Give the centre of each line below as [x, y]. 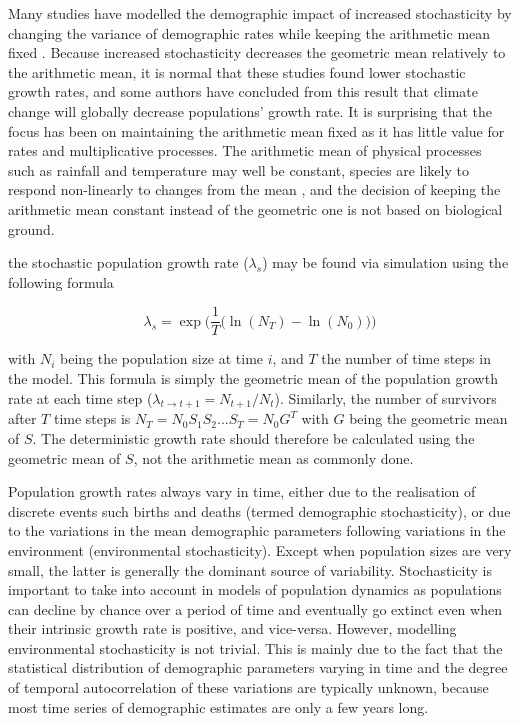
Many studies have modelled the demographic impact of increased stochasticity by [260, 13]
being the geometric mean [428, 418]
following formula [61, 281]
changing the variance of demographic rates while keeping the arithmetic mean [249, 32]
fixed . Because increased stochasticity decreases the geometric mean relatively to [257, 52]
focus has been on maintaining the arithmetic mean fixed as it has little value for [256, 130]
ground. [31, 228]
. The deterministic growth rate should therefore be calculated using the [253, 437]
